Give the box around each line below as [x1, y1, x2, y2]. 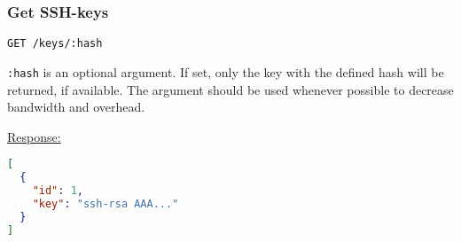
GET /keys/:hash [7, 37, 103, 51]
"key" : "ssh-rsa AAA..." [32, 197, 179, 210]
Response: [7, 127, 61, 145]
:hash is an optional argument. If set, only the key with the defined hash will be [7, 62, 444, 81]
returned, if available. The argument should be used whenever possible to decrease [7, 80, 454, 98]
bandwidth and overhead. [7, 98, 145, 116]
